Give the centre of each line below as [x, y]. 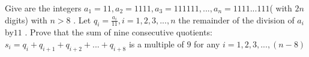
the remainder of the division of [236, 19]
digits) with [26, 19]
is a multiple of [156, 43]
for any [207, 43]
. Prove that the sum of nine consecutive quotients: [118, 32]
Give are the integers [43, 8]
